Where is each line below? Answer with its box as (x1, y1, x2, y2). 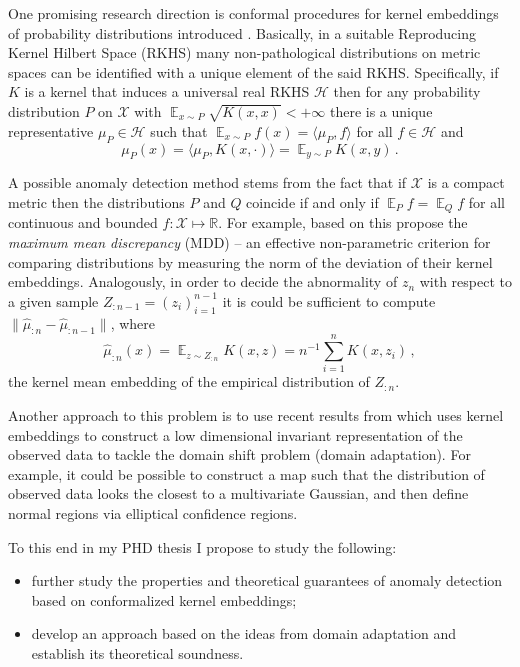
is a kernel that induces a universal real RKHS (24, 81, 310, 102)
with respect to (419, 271, 512, 292)
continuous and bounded (8, 212, 158, 233)
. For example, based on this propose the (218, 212, 468, 233)
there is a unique (329, 100, 433, 121)
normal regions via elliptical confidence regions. (8, 503, 298, 524)
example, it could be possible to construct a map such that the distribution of (8, 463, 485, 484)
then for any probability (333, 81, 481, 102)
